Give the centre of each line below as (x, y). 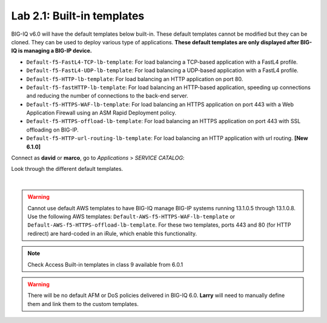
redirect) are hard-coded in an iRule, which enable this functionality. (112, 233)
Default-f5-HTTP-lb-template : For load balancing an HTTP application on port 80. (135, 79)
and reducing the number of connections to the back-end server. (107, 96)
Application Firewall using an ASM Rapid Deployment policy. (101, 113)
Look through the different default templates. (67, 169)
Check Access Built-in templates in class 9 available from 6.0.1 (105, 264)
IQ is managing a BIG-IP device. (51, 51)
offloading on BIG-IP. (52, 130)
